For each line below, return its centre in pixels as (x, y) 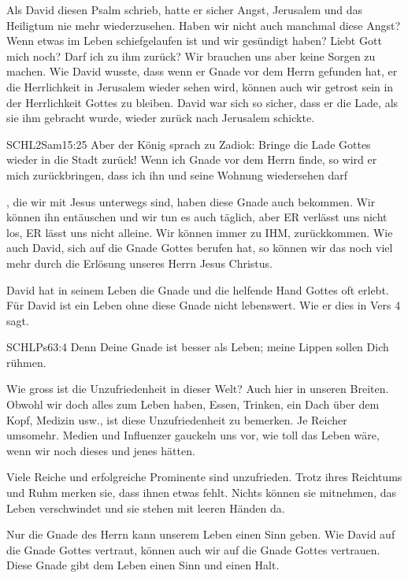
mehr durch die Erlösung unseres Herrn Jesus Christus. (139, 263)
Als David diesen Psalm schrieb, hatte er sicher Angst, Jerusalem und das (185, 9)
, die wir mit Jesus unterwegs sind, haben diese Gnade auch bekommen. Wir (191, 201)
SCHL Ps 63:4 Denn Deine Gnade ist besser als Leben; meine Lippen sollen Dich (198, 347)
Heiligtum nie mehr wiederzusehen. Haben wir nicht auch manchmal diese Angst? (204, 25)
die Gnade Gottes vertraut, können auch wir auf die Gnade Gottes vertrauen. (193, 549)
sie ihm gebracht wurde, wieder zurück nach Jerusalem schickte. (161, 118)
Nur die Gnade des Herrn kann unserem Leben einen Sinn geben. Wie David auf (201, 534)
